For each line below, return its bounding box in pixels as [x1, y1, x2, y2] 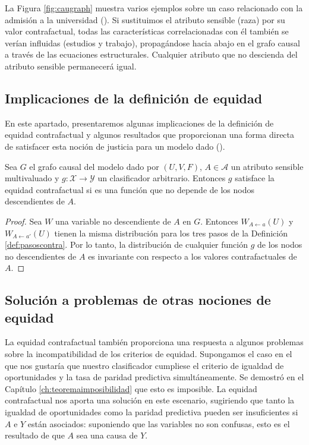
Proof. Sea [5, 214, 42, 227]
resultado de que [5, 429, 65, 441]
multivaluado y [5, 172, 59, 184]
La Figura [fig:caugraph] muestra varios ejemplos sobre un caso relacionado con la [5, 2, 303, 14]
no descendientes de [5, 250, 77, 262]
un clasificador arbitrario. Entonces [97, 172, 226, 184]
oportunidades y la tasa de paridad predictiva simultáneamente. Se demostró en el [5, 371, 304, 383]
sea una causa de [76, 429, 138, 441]
